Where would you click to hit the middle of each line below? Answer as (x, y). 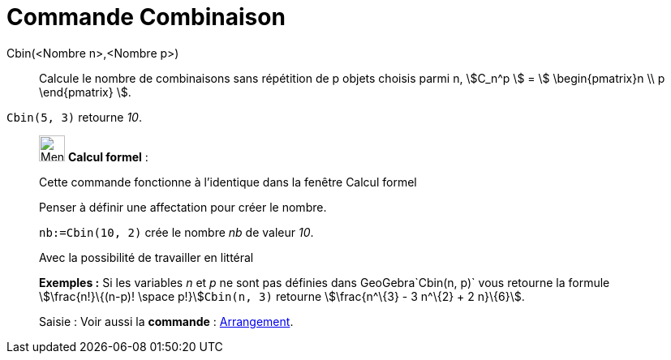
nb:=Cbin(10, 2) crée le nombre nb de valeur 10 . (176, 232)
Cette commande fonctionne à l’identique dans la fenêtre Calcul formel (228, 182)
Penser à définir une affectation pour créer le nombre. (183, 207)
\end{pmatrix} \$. (85, 92)
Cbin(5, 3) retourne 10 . (74, 117)
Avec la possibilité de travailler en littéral (146, 257)
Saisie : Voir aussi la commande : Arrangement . (166, 321)
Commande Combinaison (146, 17)
